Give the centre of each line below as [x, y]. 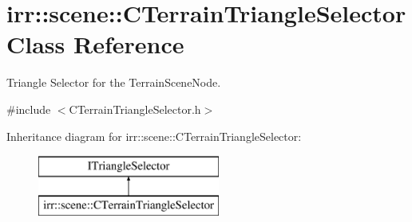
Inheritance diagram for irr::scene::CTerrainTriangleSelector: [154, 136]
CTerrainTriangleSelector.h [135, 109]
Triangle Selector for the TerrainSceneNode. [114, 82]
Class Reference [95, 44]
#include [29, 109]
